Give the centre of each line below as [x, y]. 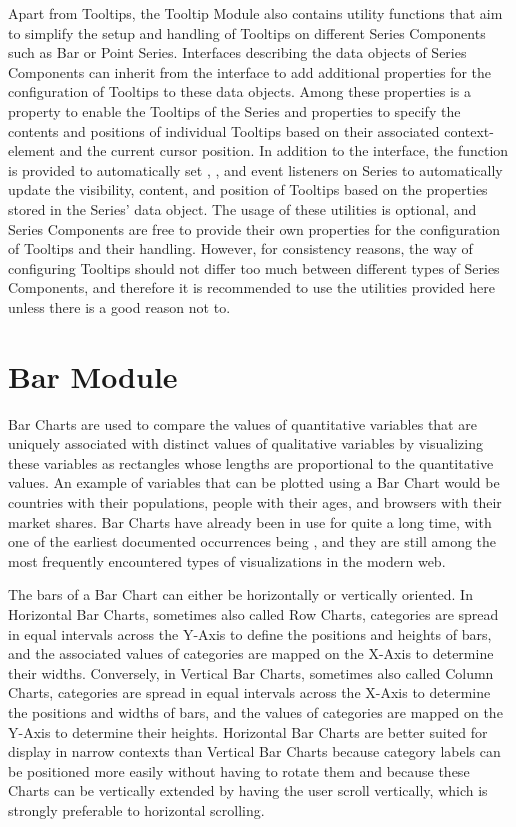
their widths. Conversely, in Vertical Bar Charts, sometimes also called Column [251, 672]
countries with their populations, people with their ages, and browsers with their [255, 502]
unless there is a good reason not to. [119, 306]
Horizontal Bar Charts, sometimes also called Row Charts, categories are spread [253, 613]
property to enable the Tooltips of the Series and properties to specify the [234, 110]
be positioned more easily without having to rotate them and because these [239, 770]
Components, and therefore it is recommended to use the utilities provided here [251, 287]
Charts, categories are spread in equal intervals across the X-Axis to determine [249, 692]
